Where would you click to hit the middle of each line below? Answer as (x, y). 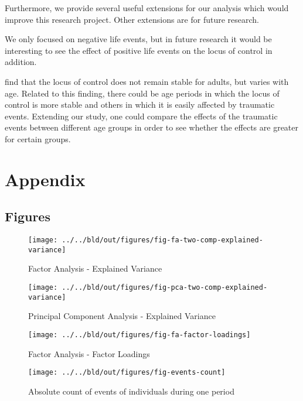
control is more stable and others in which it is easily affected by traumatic (140, 104)
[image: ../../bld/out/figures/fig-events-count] (127, 373)
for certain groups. (38, 138)
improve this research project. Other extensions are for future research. (132, 19)
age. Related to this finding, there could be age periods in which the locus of (142, 93)
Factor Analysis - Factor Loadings (89, 353)
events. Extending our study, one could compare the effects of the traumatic (141, 116)
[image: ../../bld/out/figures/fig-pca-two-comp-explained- (148, 288)
